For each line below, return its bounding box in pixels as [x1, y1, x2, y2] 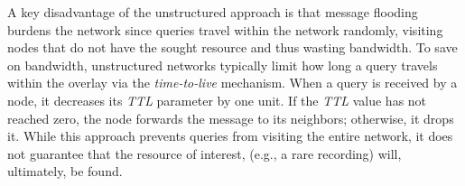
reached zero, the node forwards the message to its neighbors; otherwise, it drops [7, 108, 454, 127]
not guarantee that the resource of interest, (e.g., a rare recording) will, [7, 144, 402, 163]
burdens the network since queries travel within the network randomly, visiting [7, 20, 443, 39]
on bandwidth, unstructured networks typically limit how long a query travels [7, 55, 438, 74]
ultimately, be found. [7, 162, 123, 181]
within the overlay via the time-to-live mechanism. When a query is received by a [7, 73, 458, 92]
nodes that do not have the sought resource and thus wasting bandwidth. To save [7, 38, 458, 57]
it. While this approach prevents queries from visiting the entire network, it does [7, 126, 453, 145]
